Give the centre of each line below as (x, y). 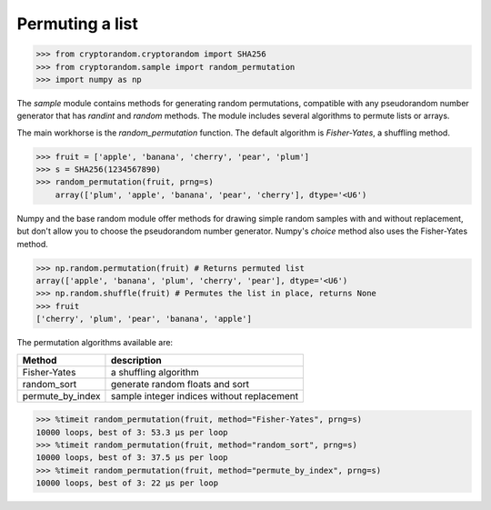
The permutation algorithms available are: (95, 343)
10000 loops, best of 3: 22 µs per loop (127, 483)
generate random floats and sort (180, 384)
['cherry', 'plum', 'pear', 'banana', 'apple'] (144, 319)
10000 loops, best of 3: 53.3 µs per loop (132, 432)
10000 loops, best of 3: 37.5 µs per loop (132, 458)
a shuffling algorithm (155, 372)
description (136, 360)
